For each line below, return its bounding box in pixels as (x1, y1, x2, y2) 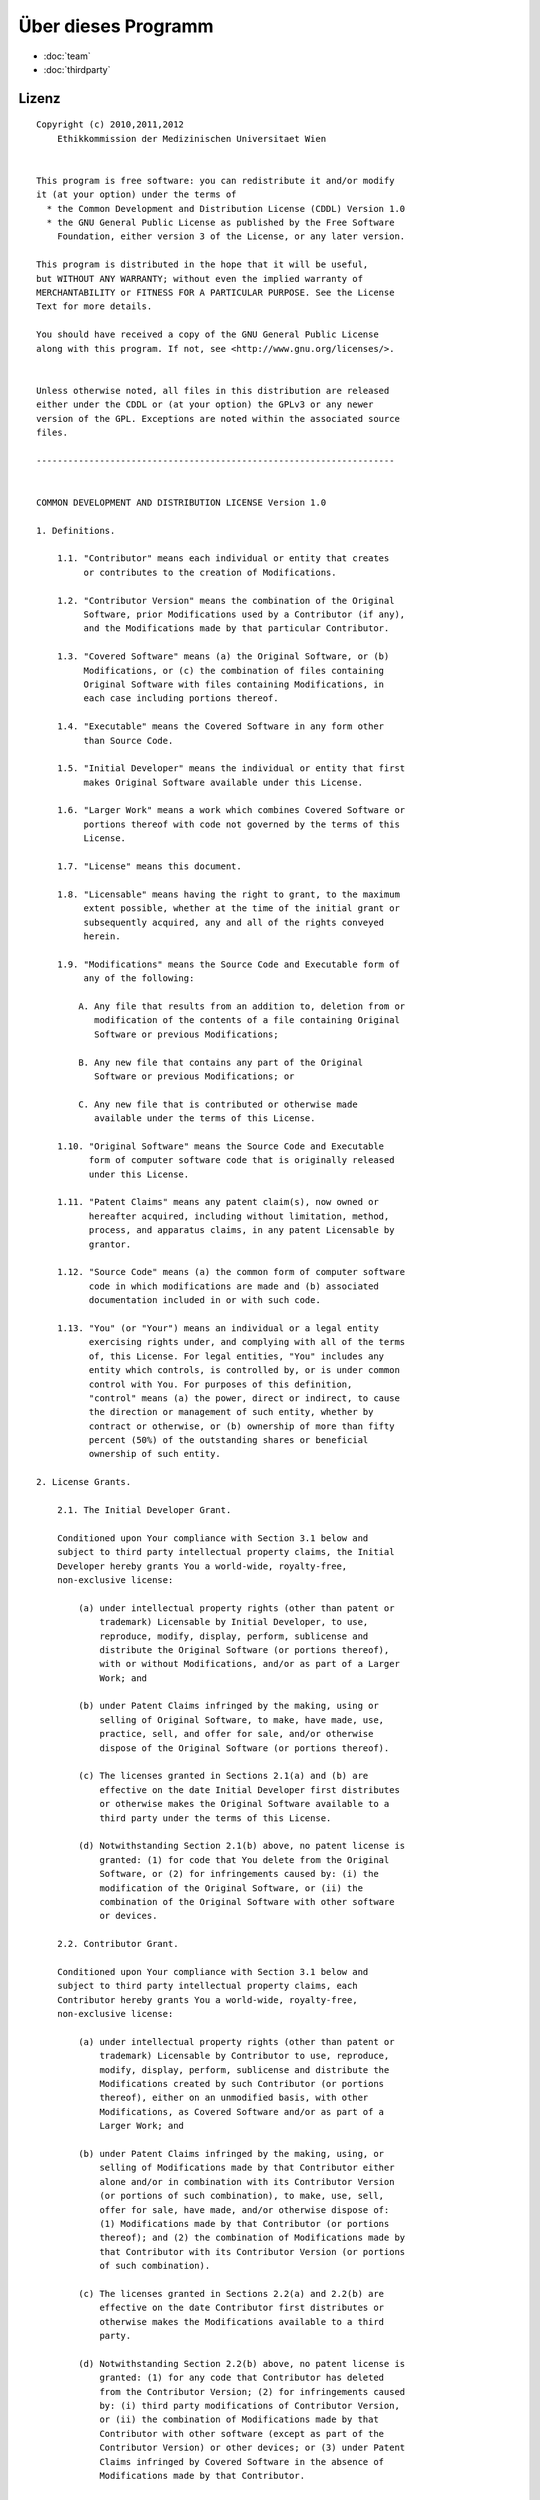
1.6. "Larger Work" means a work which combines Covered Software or (56, 805, 406, 816)
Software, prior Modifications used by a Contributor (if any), (83, 609, 406, 620)
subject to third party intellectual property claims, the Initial (56, 1546, 395, 1558)
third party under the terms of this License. (99, 1812, 332, 1824)
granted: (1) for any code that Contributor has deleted (99, 2372, 385, 2384)
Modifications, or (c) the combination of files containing (83, 665, 385, 676)
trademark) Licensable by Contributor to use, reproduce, (99, 2050, 390, 2062)
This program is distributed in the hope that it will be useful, (36, 259, 369, 270)
